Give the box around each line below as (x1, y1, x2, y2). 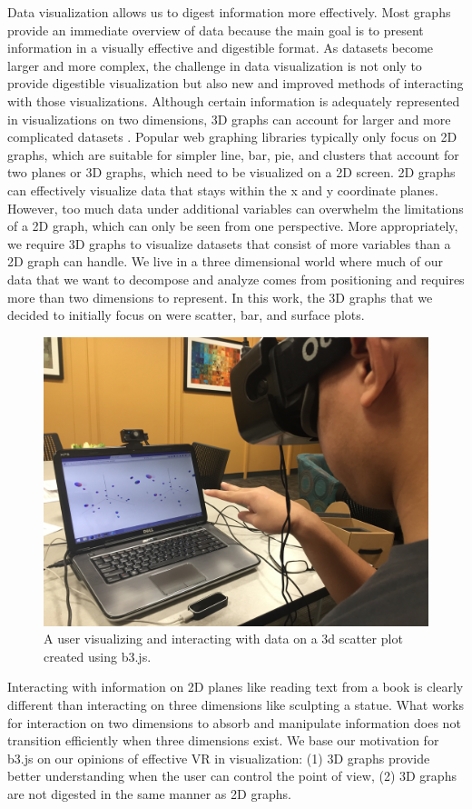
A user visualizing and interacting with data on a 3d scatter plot (44, 629, 403, 648)
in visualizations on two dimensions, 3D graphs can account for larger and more (7, 109, 451, 128)
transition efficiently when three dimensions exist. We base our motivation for (7, 731, 439, 750)
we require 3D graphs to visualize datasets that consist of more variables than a (7, 234, 451, 253)
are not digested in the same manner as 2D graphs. (7, 784, 291, 804)
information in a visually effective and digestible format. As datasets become (7, 38, 434, 57)
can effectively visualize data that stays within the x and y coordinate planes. (7, 180, 438, 199)
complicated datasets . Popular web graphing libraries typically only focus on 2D (7, 127, 457, 146)
